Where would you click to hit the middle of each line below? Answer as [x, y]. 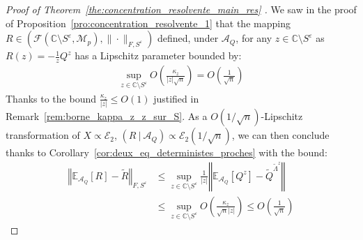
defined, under [188, 38]
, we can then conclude [280, 135]
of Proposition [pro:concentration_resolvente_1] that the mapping [148, 23]
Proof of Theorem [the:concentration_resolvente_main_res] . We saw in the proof [181, 9]
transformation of [43, 135]
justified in [176, 98]
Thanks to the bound [51, 98]
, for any [254, 38]
